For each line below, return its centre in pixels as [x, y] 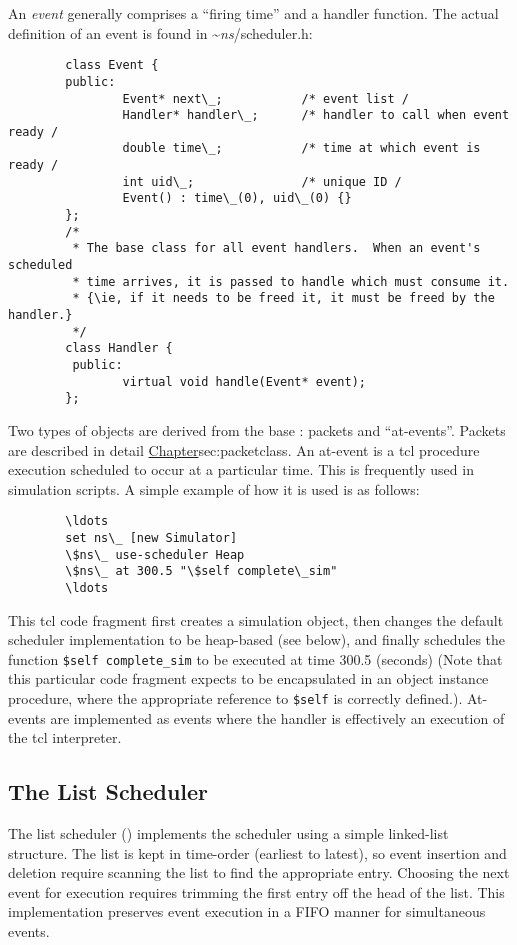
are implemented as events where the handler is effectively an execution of [277, 717]
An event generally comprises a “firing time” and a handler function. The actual [253, 13]
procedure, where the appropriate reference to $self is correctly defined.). [235, 698]
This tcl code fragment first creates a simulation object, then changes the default [256, 619]
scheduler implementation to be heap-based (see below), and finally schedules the [257, 639]
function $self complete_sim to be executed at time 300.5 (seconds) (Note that [255, 658]
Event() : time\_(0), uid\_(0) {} [237, 198]
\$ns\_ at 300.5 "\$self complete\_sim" [201, 571]
